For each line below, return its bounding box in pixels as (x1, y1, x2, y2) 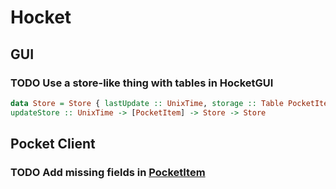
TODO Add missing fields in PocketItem (10, 165, 206, 179)
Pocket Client (10, 136, 96, 153)
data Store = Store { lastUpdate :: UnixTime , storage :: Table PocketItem (10, 98, 333, 108)
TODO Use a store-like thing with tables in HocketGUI (10, 76, 274, 90)
